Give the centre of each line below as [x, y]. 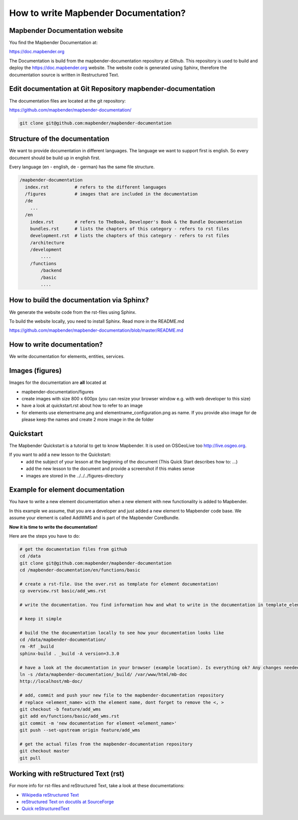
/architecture [47, 243]
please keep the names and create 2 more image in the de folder [88, 420]
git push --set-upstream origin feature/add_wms [80, 730]
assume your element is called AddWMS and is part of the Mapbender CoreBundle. [94, 518]
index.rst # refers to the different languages [96, 187]
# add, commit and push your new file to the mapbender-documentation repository [122, 695]
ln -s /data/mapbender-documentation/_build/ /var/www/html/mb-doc [104, 675]
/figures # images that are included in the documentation [112, 194]
